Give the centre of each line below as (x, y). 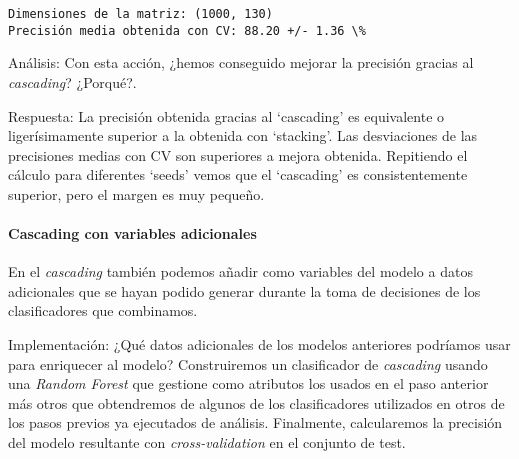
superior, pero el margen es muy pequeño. (136, 193)
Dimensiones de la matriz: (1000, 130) (140, 14)
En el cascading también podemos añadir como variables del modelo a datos (240, 271)
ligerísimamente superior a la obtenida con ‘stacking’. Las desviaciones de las (243, 135)
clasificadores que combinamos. (103, 310)
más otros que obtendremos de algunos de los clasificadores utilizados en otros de (256, 402)
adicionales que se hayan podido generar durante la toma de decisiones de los (244, 290)
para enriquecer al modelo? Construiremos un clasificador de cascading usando (248, 363)
